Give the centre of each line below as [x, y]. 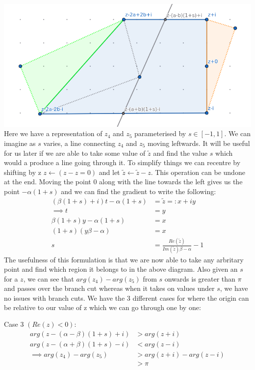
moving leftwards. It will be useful [199, 143]
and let [109, 172]
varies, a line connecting [79, 143]
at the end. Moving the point [48, 182]
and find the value [180, 153]
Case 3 [14, 324]
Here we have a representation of [53, 133]
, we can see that [49, 278]
